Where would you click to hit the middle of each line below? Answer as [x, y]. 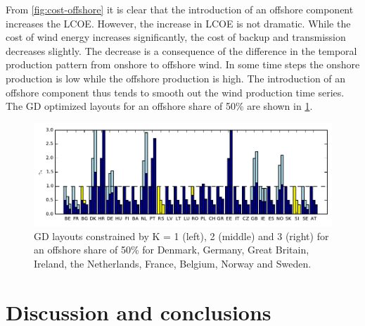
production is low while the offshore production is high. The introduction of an [176, 78]
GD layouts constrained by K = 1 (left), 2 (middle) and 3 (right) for [181, 236]
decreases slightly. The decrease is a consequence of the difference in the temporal [181, 50]
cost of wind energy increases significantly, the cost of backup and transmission [176, 37]
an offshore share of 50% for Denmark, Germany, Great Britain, [172, 250]
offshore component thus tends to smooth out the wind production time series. [175, 92]
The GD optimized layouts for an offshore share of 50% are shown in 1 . [159, 106]
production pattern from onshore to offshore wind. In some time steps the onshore [183, 64]
